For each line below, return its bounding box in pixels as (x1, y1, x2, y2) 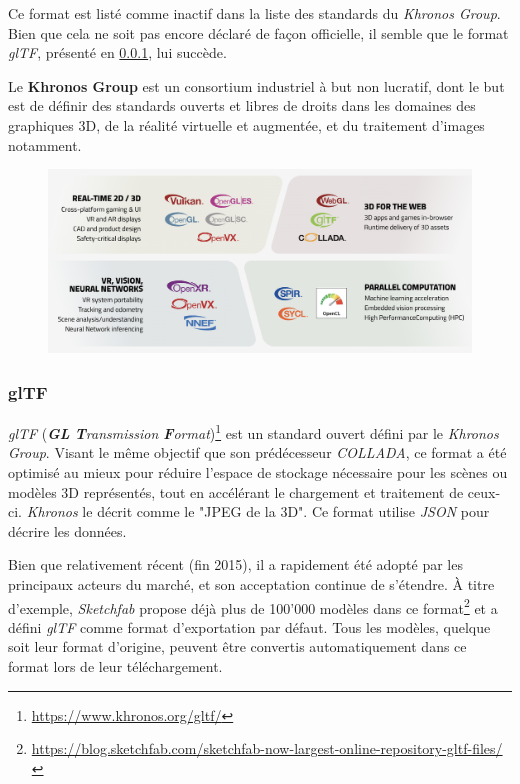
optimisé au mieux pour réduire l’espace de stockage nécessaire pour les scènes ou (8, 462, 508, 483)
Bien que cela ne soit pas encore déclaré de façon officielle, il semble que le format (8, 22, 509, 43)
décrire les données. (8, 520, 127, 541)
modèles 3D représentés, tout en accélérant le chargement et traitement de (8, 481, 464, 502)
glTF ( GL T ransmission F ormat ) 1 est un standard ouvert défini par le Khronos (8, 420, 499, 443)
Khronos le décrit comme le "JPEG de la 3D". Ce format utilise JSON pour (26, 501, 490, 522)
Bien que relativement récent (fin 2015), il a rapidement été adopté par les (8, 554, 463, 575)
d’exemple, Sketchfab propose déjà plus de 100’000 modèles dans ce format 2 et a (8, 594, 498, 618)
